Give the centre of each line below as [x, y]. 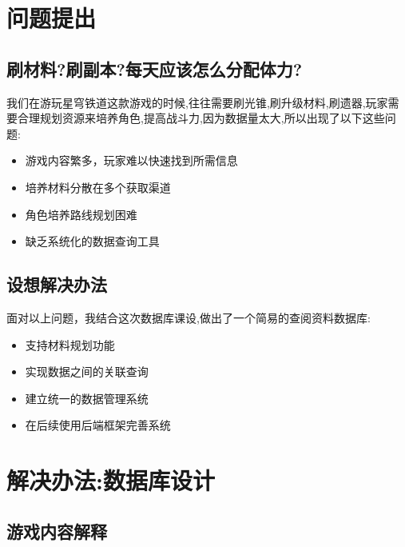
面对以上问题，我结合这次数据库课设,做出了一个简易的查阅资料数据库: [189, 317]
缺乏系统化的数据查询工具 [92, 241]
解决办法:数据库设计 [111, 480]
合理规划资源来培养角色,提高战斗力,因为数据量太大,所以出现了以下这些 [201, 118]
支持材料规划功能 [70, 344]
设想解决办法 [57, 284]
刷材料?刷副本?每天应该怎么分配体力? [155, 68]
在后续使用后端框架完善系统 [98, 425]
